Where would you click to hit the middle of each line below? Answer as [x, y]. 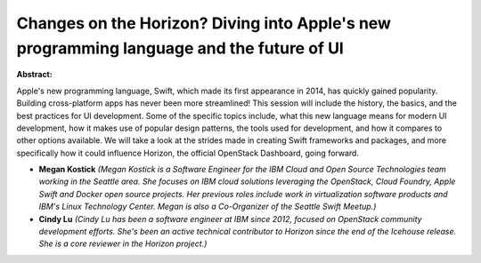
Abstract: [34, 75]
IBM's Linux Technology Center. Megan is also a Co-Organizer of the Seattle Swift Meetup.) [208, 207]
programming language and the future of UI [180, 48]
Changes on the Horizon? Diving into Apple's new [204, 23]
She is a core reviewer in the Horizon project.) [123, 243]
